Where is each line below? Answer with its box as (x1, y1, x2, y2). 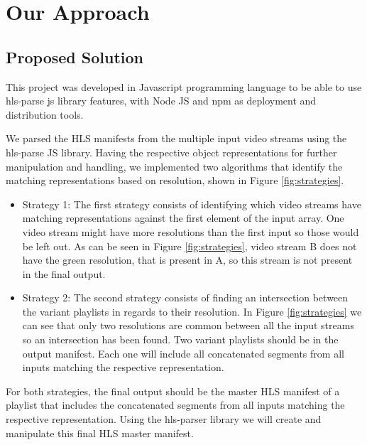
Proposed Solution (6, 45, 143, 68)
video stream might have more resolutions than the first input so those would (22, 224, 359, 239)
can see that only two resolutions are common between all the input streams (22, 318, 354, 333)
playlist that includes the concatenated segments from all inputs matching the (6, 397, 345, 412)
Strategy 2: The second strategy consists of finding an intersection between (22, 290, 349, 305)
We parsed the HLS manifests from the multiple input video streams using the (6, 131, 347, 146)
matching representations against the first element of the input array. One (22, 210, 344, 225)
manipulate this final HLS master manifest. (6, 425, 194, 440)
